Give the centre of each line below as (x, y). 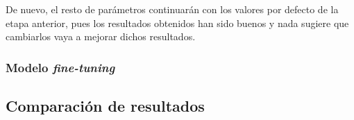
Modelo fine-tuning (60, 67)
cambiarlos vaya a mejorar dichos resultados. (101, 36)
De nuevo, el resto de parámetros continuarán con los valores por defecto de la (172, 9)
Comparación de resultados (105, 106)
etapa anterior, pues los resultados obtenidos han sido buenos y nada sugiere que (177, 23)
